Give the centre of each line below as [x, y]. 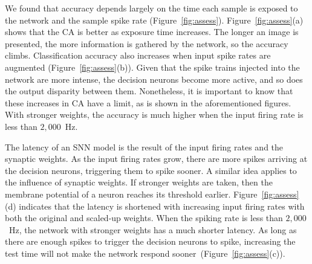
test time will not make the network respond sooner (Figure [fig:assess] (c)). [145, 253]
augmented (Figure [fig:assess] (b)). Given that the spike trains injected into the [152, 67]
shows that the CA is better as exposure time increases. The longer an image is [152, 32]
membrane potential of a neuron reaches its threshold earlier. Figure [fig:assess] [152, 194]
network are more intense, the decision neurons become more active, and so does [154, 79]
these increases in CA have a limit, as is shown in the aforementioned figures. [148, 102]
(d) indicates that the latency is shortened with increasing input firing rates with [155, 206]
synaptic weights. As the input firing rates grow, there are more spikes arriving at [156, 159]
